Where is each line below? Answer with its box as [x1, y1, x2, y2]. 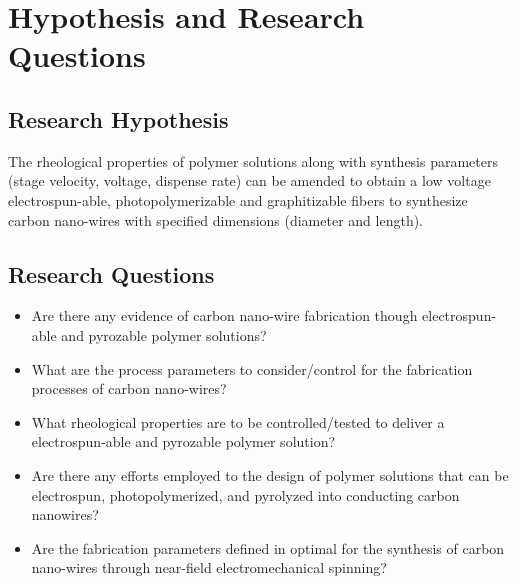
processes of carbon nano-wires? [31, 378, 227, 399]
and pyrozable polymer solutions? [61, 324, 267, 345]
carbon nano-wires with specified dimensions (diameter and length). [8, 209, 424, 230]
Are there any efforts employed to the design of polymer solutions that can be [31, 464, 509, 485]
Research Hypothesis [8, 103, 229, 134]
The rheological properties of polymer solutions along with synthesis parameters [8, 150, 498, 171]
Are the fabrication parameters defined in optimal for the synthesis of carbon [31, 537, 505, 558]
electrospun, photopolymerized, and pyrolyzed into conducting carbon [31, 484, 460, 505]
